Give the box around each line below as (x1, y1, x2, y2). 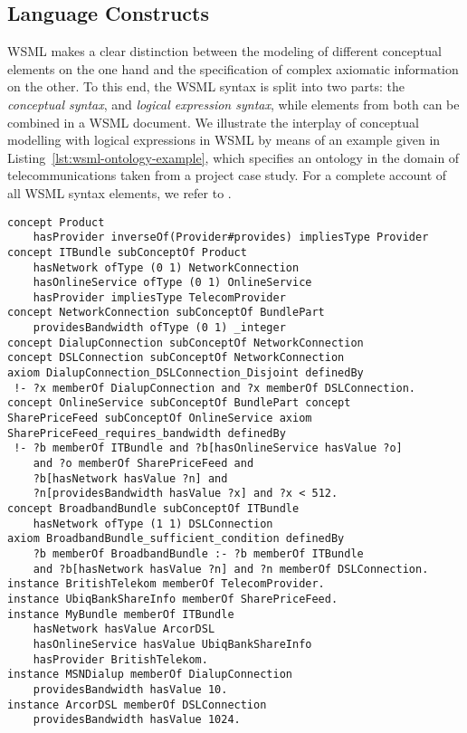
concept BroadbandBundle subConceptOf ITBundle (7, 502, 300, 516)
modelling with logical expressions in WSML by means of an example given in (7, 130, 441, 149)
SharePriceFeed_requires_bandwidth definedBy (7, 426, 286, 440)
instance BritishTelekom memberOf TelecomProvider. (7, 577, 325, 591)
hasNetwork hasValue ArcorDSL (33, 623, 215, 636)
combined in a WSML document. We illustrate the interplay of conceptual (7, 112, 419, 131)
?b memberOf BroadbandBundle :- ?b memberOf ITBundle (33, 547, 364, 560)
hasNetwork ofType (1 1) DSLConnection (33, 517, 273, 530)
